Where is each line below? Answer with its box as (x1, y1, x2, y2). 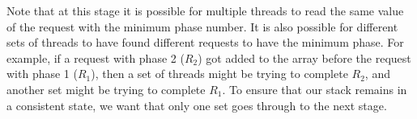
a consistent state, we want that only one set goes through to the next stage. (6, 96, 387, 113)
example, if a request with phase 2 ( (6, 49, 185, 66)
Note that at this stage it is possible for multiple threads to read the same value (6, 2, 404, 18)
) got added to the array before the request (198, 49, 411, 66)
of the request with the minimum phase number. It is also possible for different (6, 18, 398, 35)
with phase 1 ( (6, 65, 78, 82)
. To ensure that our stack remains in (222, 80, 407, 97)
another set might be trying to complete (6, 80, 206, 97)
